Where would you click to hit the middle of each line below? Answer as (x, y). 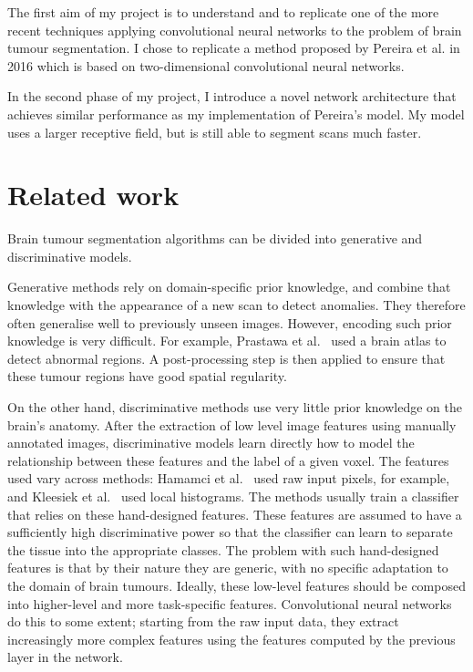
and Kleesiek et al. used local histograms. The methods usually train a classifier (233, 496)
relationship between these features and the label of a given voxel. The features (228, 460)
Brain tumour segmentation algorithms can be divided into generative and (215, 238)
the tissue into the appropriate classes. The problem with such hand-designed (223, 549)
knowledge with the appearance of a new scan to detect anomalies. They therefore (236, 305)
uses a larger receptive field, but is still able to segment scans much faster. (215, 132)
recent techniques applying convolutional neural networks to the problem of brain (235, 30)
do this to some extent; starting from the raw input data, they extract (203, 621)
